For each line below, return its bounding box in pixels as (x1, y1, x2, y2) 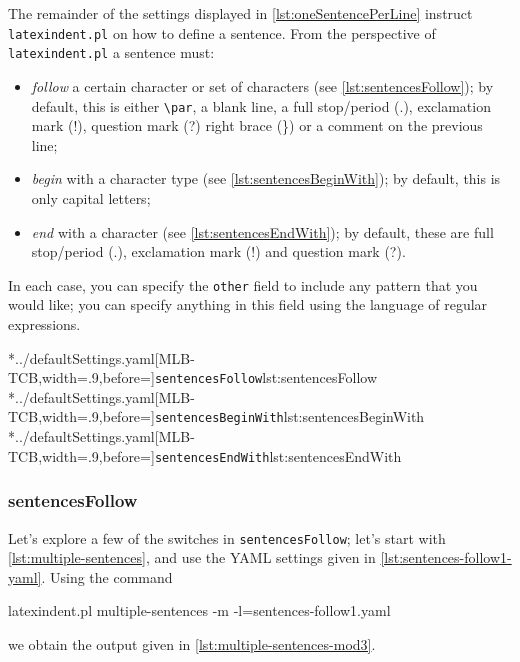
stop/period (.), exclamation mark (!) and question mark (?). (31, 241, 406, 262)
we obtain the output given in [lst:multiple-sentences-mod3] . (8, 633, 376, 654)
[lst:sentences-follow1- (380, 547, 512, 568)
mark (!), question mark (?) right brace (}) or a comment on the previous (31, 115, 483, 136)
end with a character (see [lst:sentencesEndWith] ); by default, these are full (31, 221, 494, 242)
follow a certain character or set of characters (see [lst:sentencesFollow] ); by (31, 75, 494, 96)
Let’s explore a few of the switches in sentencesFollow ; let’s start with (8, 527, 446, 548)
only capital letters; (31, 187, 151, 208)
